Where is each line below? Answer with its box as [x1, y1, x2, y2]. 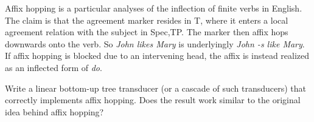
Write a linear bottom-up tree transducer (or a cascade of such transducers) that [5, 81, 306, 94]
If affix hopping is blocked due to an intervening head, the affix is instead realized [5, 49, 310, 62]
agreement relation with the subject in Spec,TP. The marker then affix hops [5, 25, 288, 38]
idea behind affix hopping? [5, 105, 104, 118]
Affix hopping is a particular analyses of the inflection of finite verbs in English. [5, 2, 302, 14]
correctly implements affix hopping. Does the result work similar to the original [5, 93, 301, 106]
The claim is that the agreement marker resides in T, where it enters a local [5, 13, 288, 26]
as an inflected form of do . [5, 61, 102, 73]
